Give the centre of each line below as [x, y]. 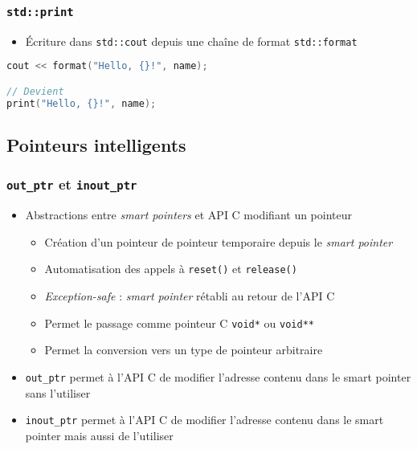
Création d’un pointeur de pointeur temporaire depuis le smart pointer [219, 241]
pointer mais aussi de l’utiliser [99, 435]
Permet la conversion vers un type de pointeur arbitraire [184, 350]
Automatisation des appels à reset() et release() [171, 269]
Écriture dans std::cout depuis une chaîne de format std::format [191, 41]
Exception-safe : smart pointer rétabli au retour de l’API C [190, 296]
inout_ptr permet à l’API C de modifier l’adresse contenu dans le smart [204, 420]
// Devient [35, 91]
